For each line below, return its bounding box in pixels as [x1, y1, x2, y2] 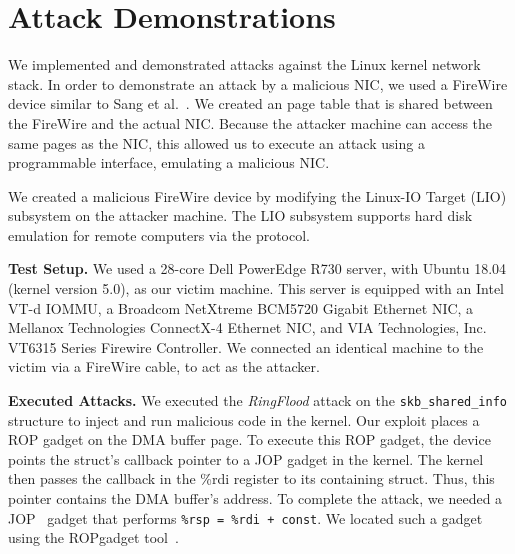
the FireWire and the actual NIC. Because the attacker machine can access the [8, 112, 493, 133]
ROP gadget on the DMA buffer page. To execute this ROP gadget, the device [8, 429, 491, 450]
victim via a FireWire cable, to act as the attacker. [8, 356, 320, 377]
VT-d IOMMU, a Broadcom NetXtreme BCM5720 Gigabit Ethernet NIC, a [8, 297, 474, 318]
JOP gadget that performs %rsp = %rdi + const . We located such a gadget [8, 507, 483, 528]
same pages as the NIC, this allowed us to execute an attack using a [8, 132, 425, 153]
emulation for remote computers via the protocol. [8, 224, 311, 245]
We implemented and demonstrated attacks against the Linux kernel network [8, 54, 481, 75]
